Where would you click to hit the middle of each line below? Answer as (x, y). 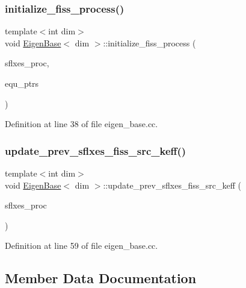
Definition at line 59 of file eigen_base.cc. (81, 246)
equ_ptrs (22, 83)
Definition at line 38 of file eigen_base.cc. (81, 124)
